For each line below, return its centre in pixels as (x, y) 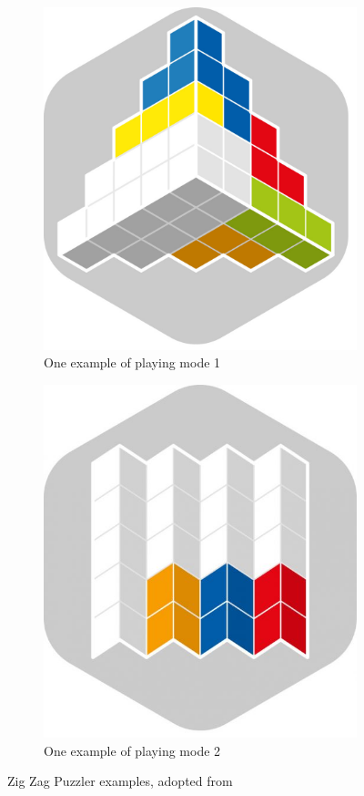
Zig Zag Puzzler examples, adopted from (120, 781)
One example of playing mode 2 (132, 750)
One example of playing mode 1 (132, 362)
